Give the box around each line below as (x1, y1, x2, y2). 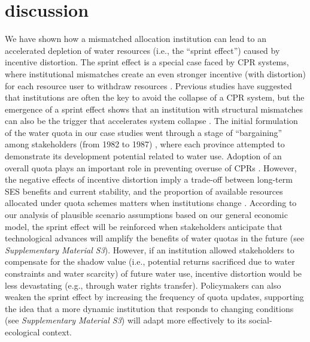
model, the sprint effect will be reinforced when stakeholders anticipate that (5, 220, 282, 232)
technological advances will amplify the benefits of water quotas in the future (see (5, 232, 305, 244)
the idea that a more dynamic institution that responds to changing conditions (5, 302, 294, 314)
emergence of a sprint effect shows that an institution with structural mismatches (5, 102, 303, 115)
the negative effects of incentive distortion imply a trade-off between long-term (5, 173, 293, 186)
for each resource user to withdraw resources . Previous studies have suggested (5, 79, 292, 92)
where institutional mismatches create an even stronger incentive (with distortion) (5, 67, 306, 80)
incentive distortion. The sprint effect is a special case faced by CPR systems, (5, 56, 289, 68)
